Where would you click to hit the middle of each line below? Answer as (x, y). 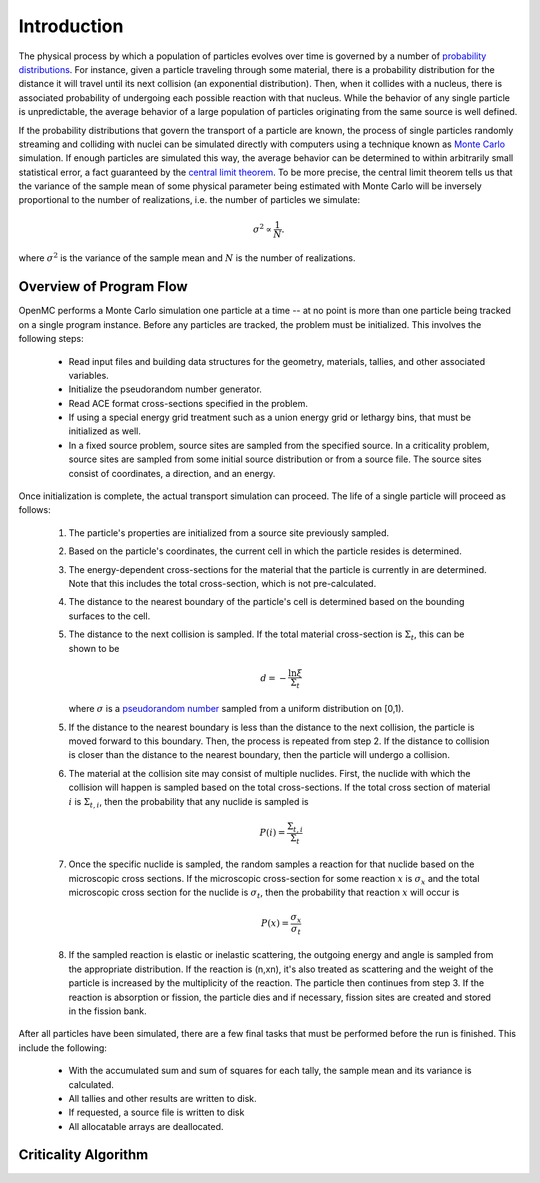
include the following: (62, 1047)
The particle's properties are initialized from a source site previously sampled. (229, 532)
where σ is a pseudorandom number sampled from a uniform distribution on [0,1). (236, 709)
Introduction (71, 26)
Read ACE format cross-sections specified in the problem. (188, 403)
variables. (88, 375)
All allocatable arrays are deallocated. (146, 1126)
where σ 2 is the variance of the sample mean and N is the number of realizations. (187, 257)
